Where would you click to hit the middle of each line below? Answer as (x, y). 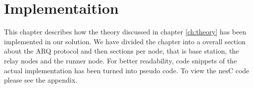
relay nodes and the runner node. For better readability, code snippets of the (121, 60)
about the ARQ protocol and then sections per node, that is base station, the (122, 51)
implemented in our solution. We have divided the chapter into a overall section (125, 41)
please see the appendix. (41, 80)
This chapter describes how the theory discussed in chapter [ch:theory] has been (125, 32)
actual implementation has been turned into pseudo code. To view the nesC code (127, 70)
